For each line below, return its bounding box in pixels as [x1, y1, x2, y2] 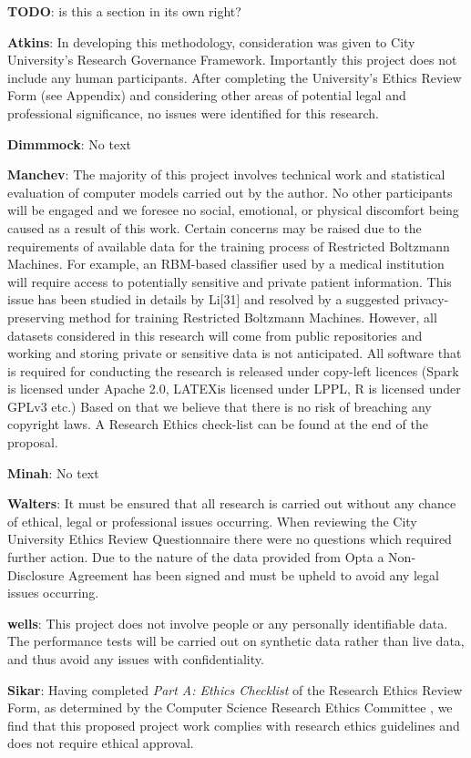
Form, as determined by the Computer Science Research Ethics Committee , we [7, 698, 453, 717]
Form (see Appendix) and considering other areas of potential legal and [7, 86, 406, 105]
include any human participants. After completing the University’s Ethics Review [7, 67, 462, 87]
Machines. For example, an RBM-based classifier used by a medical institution [7, 254, 445, 273]
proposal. [7, 433, 58, 452]
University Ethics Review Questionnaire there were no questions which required [7, 529, 452, 548]
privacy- [404, 290, 449, 309]
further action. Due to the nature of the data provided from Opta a [7, 548, 384, 567]
